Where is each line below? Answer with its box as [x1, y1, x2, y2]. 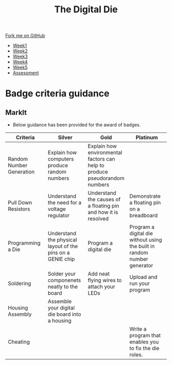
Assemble [48, 298, 72, 305]
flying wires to [88, 277, 122, 284]
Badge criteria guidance [5, 88, 110, 100]
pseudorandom [88, 175, 124, 182]
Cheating [8, 338, 30, 345]
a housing [48, 317, 72, 324]
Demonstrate [129, 193, 161, 200]
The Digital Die [54, 4, 118, 15]
